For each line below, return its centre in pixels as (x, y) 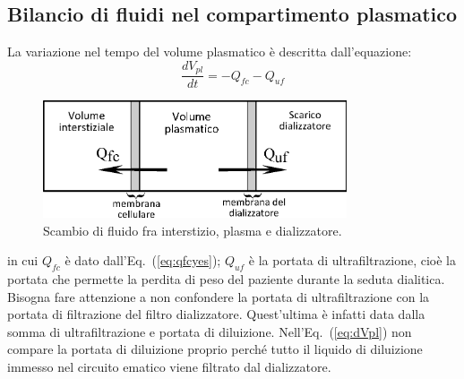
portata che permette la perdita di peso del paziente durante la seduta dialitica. (226, 279)
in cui (23, 260)
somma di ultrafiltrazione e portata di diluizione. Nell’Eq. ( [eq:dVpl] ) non (210, 331)
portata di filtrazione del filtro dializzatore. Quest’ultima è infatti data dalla (216, 314)
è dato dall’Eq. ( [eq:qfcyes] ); (143, 260)
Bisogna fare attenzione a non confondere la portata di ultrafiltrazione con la (219, 296)
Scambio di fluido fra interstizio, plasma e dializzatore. (193, 230)
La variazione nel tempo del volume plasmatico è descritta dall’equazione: (210, 52)
